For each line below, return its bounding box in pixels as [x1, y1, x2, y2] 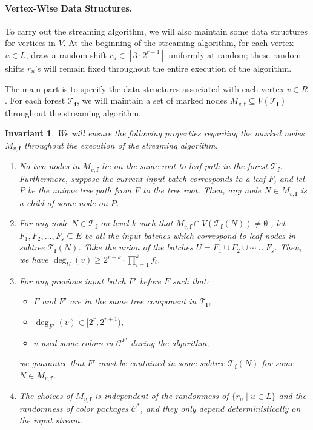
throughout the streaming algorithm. [5, 106, 142, 119]
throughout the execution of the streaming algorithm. [24, 138, 218, 151]
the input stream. [19, 414, 82, 426]
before [139, 274, 161, 287]
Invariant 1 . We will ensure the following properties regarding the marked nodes [5, 127, 305, 139]
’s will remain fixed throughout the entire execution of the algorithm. [35, 61, 292, 74]
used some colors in [41, 336, 113, 349]
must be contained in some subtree [98, 357, 225, 369]
